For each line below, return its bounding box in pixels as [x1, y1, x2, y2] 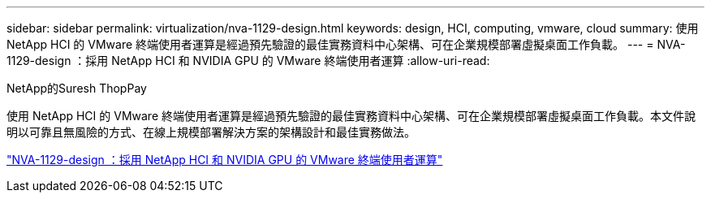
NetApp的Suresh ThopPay [6, 81, 147, 95]
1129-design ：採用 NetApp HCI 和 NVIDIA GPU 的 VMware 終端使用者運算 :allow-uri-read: [6, 54, 490, 67]
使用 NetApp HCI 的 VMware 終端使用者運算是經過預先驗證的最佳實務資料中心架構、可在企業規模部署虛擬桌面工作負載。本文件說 [6, 109, 696, 123]
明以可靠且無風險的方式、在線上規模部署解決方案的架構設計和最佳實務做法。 [6, 125, 416, 139]
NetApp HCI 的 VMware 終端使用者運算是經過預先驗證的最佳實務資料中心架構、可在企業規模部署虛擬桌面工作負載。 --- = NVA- [6, 37, 686, 51]
